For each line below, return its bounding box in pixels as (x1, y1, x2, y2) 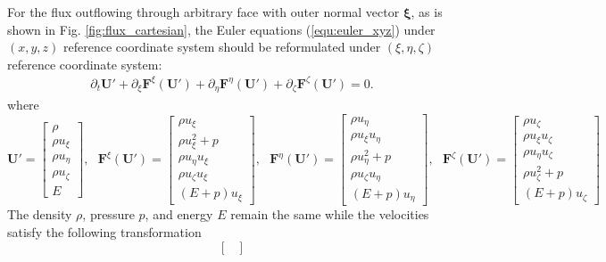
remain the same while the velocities (230, 205, 429, 224)
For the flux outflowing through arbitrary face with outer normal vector (7, 3, 400, 20)
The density (7, 205, 72, 224)
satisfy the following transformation (7, 223, 202, 242)
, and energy (145, 205, 213, 224)
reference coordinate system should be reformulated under (63, 37, 381, 56)
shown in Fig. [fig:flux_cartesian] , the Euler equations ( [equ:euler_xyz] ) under (7, 20, 436, 38)
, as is (411, 3, 443, 20)
